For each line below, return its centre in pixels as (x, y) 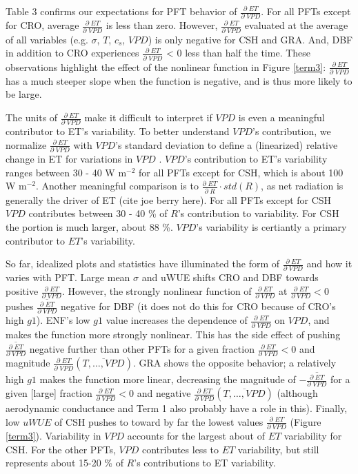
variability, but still (278, 449)
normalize (26, 144)
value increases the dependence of (177, 320)
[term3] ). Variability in (53, 436)
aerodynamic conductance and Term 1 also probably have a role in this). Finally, (177, 408)
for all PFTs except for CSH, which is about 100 (241, 172)
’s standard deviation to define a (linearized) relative (227, 144)
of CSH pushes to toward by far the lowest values (159, 421)
